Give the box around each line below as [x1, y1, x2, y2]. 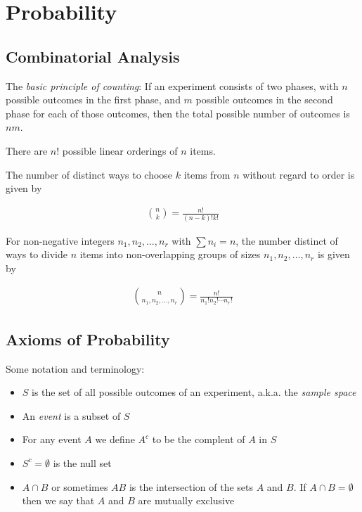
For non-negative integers [6, 233, 115, 248]
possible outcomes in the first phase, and [6, 92, 181, 107]
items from [183, 167, 231, 181]
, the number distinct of [235, 233, 338, 248]
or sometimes [51, 479, 108, 494]
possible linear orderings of [62, 143, 178, 158]
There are [6, 143, 48, 158]
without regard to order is [243, 167, 355, 181]
